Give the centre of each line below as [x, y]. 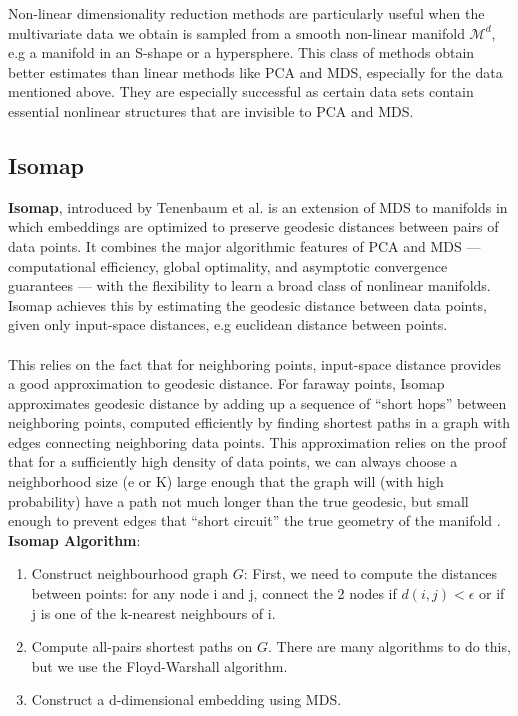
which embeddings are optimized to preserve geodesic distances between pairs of [253, 226]
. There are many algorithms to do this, [389, 646]
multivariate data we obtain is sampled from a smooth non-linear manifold [236, 32]
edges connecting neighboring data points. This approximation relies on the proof [257, 441]
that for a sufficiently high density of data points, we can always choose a [233, 461]
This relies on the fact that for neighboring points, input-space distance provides [254, 363]
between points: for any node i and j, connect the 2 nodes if [214, 593]
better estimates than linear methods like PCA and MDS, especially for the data [255, 71]
